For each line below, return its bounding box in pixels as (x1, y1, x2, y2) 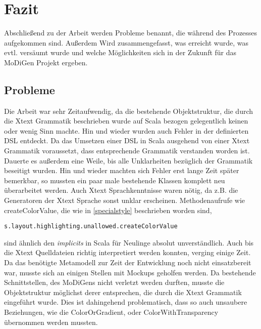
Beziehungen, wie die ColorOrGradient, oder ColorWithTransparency (4, 307, 219, 317)
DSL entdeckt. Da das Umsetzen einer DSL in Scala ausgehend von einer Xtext (4, 135, 250, 146)
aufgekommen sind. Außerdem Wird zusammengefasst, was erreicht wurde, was (4, 37, 248, 48)
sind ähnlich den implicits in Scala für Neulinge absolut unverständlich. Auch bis (4, 237, 254, 248)
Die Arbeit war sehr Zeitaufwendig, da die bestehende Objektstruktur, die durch (4, 105, 253, 116)
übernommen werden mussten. (4, 316, 98, 327)
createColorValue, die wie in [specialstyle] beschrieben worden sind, (4, 204, 212, 215)
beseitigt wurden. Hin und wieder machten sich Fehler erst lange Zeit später (4, 165, 239, 176)
